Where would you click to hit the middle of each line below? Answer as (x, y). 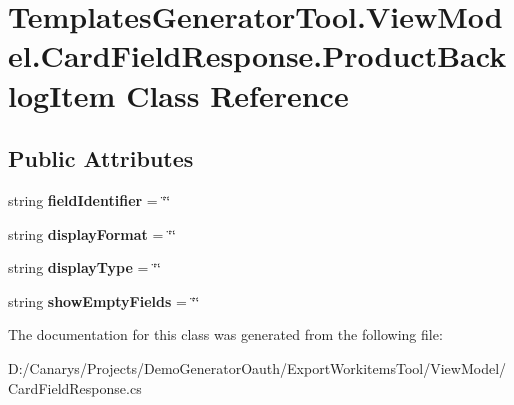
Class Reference (237, 94)
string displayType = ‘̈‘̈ (84, 267)
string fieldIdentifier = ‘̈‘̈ (89, 199)
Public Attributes (101, 158)
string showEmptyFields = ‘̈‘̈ (104, 300)
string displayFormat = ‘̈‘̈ (92, 233)
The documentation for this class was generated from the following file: (225, 334)
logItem (62, 94)
